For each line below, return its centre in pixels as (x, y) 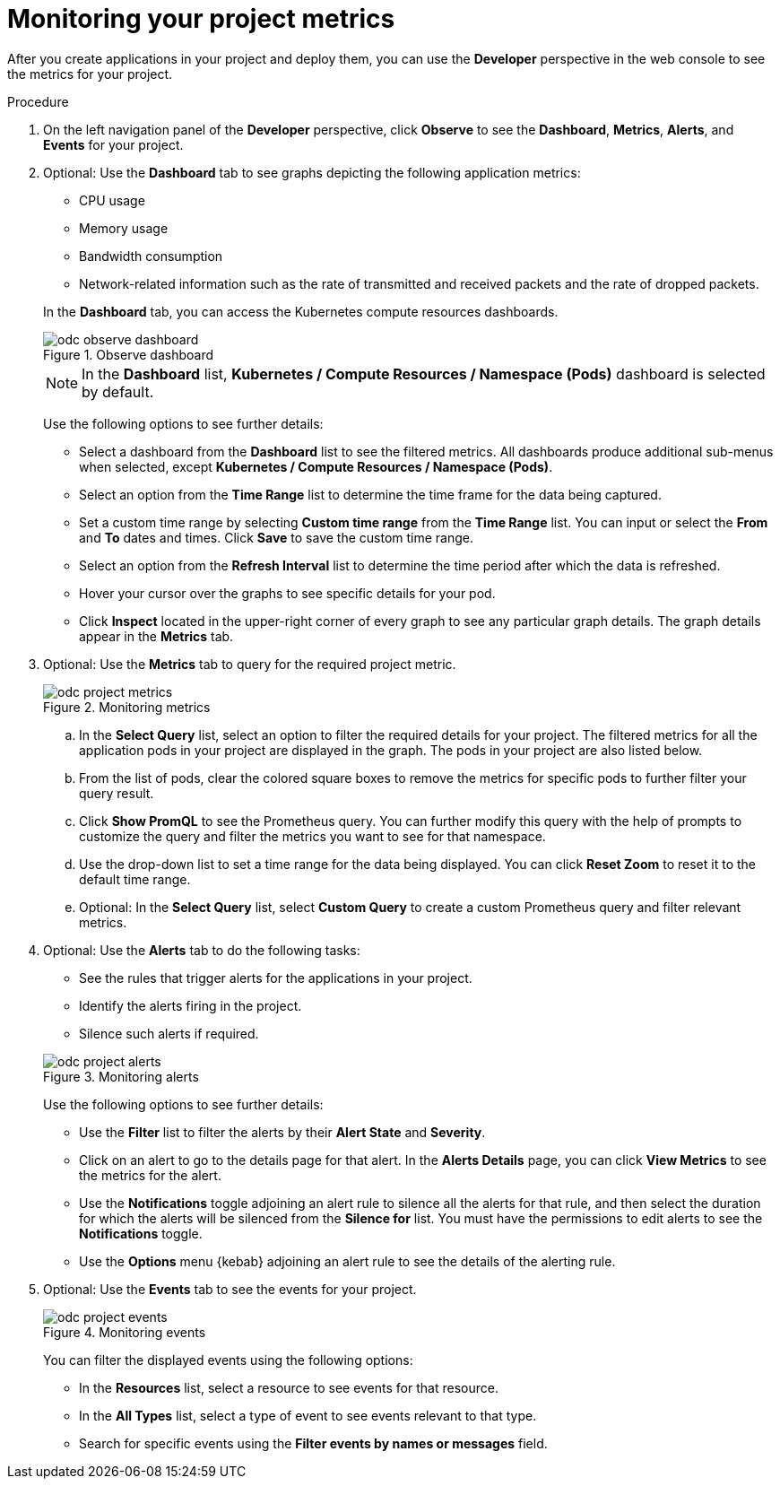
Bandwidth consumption (151, 256)
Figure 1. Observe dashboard (129, 354)
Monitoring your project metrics (201, 19)
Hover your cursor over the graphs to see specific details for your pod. (287, 593)
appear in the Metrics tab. (156, 636)
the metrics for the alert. (150, 1175)
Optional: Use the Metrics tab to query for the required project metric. (250, 664)
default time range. (135, 879)
